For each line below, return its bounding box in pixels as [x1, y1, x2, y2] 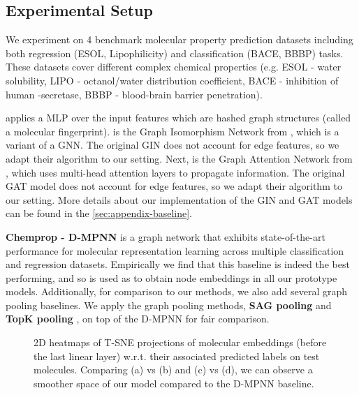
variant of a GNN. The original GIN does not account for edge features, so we [6, 137, 339, 152]
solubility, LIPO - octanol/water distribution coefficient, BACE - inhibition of [6, 73, 339, 87]
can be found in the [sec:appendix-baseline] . [6, 206, 192, 221]
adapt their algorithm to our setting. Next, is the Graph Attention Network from [6, 151, 353, 165]
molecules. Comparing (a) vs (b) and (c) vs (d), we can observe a [34, 362, 313, 377]
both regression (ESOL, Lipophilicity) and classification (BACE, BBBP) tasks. [6, 45, 344, 60]
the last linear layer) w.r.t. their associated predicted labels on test [34, 348, 320, 363]
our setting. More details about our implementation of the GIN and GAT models [6, 192, 353, 207]
